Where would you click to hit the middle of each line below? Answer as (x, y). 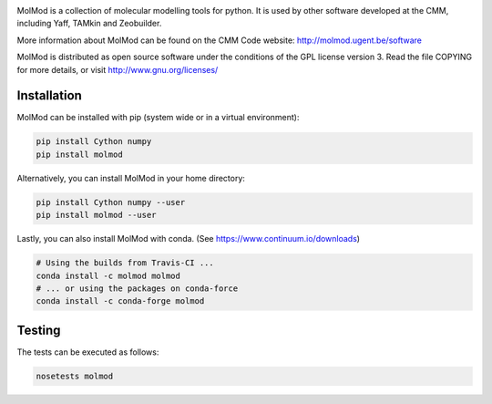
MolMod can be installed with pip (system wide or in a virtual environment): (158, 118)
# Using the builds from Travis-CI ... (125, 263)
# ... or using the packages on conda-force (137, 288)
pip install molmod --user (96, 215)
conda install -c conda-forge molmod (120, 301)
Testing (39, 330)
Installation (49, 96)
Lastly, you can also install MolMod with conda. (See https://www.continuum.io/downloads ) (188, 239)
